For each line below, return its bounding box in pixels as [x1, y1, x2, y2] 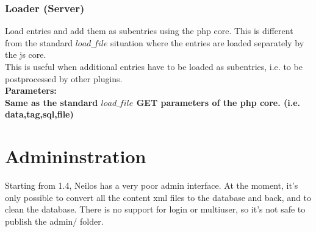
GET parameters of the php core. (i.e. [136, 96, 301, 108]
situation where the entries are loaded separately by [110, 36, 304, 49]
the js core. [5, 48, 46, 61]
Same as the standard [5, 96, 98, 108]
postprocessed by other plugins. [5, 72, 123, 85]
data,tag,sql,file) [5, 108, 74, 121]
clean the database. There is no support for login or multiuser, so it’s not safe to [5, 203, 306, 216]
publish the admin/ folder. [5, 214, 104, 227]
